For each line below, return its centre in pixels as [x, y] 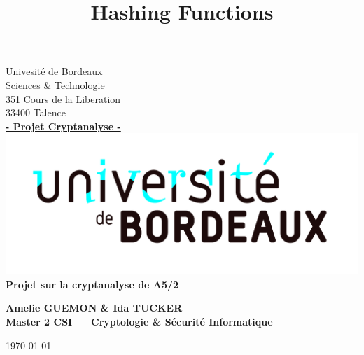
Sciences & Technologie [55, 84]
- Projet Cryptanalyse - [63, 126]
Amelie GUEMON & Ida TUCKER [94, 308]
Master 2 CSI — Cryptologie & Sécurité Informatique [139, 321]
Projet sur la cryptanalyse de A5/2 [92, 284]
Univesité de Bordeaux [54, 71]
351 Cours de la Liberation [63, 98]
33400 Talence [36, 112]
